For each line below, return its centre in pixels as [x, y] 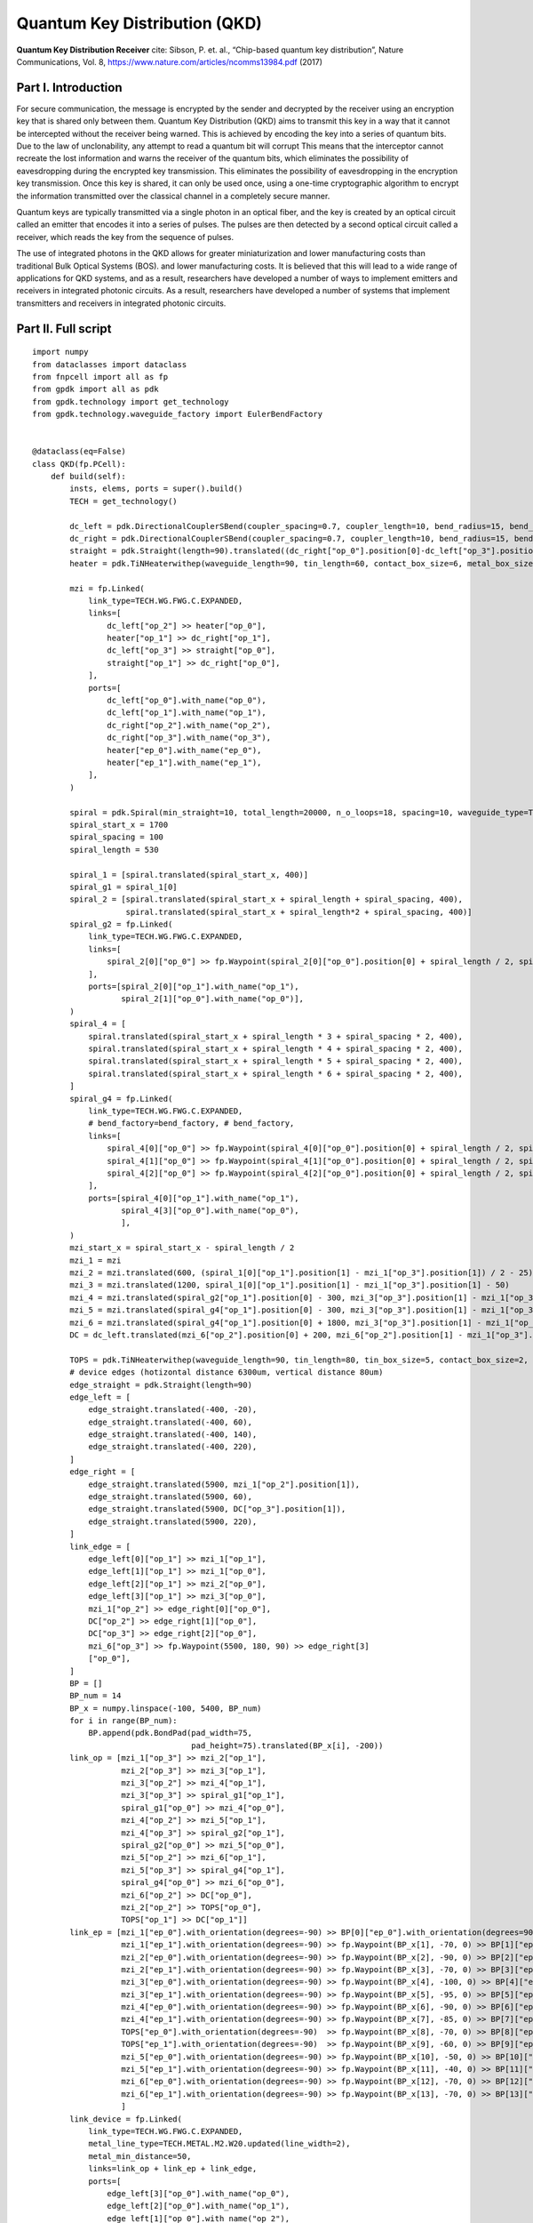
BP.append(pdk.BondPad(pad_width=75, [171, 1733]
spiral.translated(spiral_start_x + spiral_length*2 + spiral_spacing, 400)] [299, 912]
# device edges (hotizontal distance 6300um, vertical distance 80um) [227, 1372]
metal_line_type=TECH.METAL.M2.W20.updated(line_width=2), [219, 2144]
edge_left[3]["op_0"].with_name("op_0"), [199, 2193]
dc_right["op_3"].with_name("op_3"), [189, 738]
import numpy [60, 352]
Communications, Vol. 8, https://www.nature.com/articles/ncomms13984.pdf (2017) [170, 61]
